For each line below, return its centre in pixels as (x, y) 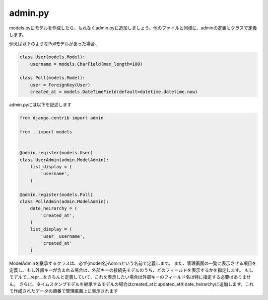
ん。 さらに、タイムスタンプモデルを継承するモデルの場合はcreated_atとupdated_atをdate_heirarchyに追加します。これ (132, 284)
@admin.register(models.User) (56, 153)
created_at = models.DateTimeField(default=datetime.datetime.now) (114, 92)
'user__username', (63, 236)
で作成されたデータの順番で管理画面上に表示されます (64, 291)
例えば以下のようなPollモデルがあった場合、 (54, 44)
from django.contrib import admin (62, 118)
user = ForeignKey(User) (60, 85)
